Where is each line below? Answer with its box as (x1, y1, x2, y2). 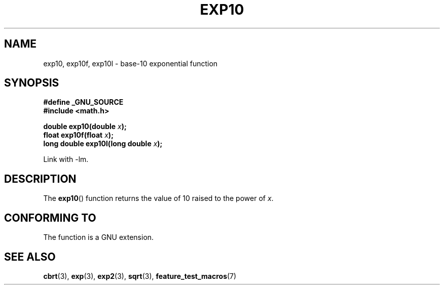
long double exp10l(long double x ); (43, 139, 163, 148)
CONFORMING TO (4, 211, 96, 224)
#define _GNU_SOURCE (43, 98, 124, 107)
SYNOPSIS (4, 76, 59, 90)
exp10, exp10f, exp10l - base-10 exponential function (43, 59, 218, 68)
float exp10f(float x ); (43, 131, 114, 140)
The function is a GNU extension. (43, 233, 154, 242)
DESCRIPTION (4, 172, 77, 185)
